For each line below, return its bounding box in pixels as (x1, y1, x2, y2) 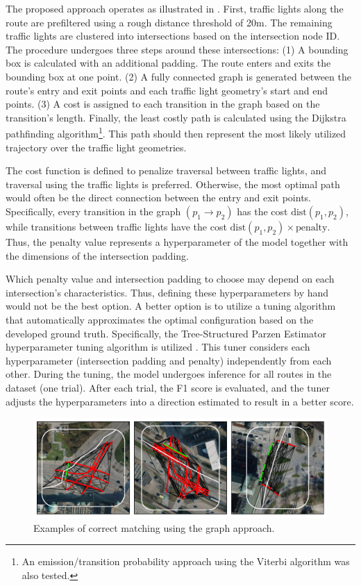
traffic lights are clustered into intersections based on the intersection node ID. (6, 28, 340, 43)
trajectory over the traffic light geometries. (6, 140, 187, 154)
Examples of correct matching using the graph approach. (33, 520, 275, 535)
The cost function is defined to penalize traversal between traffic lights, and (6, 163, 327, 178)
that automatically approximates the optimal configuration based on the (6, 312, 314, 326)
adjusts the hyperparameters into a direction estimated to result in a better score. (6, 394, 354, 408)
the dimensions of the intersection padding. (6, 248, 189, 262)
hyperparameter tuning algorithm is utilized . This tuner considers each (6, 340, 310, 354)
